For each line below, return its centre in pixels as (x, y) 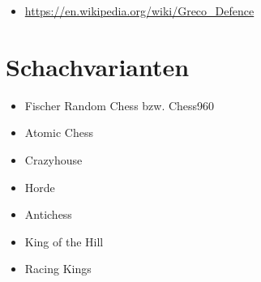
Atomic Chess (59, 132)
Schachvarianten (98, 66)
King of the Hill (64, 241)
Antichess (48, 214)
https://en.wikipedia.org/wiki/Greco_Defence (139, 11)
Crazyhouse (53, 159)
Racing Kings (58, 269)
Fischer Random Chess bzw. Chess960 (120, 105)
